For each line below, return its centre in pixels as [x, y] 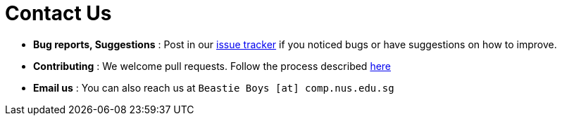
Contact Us [58, 13]
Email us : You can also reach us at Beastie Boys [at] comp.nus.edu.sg [214, 87]
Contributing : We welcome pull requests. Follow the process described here [212, 66]
